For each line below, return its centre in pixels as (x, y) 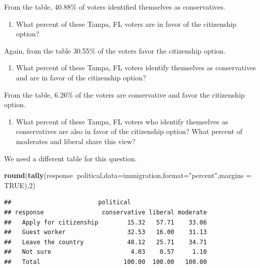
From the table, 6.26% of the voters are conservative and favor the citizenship (124, 94)
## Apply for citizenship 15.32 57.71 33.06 (105, 222)
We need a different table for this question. (71, 158)
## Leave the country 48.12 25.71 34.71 (105, 242)
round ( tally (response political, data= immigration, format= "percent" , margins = (128, 175)
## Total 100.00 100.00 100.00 (105, 262)
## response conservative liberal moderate (105, 212)
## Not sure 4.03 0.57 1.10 (105, 252)
